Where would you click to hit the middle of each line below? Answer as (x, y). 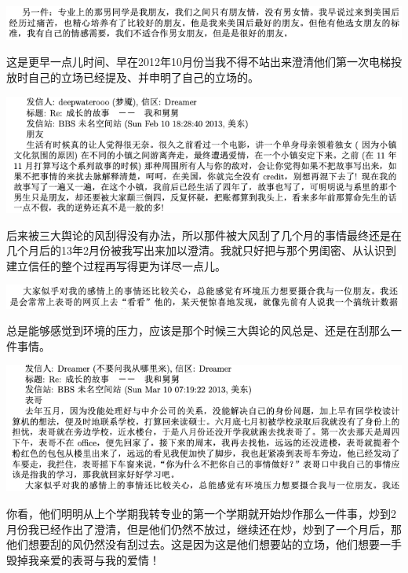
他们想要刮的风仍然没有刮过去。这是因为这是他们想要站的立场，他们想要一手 (204, 544)
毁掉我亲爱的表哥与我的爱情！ (83, 559)
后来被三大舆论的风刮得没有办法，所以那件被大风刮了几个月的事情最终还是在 (204, 235)
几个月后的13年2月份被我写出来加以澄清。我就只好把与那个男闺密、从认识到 (201, 250)
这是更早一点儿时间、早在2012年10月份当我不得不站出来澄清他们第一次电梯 (199, 62)
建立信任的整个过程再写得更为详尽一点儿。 (116, 265)
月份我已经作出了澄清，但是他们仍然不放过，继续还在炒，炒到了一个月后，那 (204, 529)
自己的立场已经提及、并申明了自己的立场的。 (143, 77)
